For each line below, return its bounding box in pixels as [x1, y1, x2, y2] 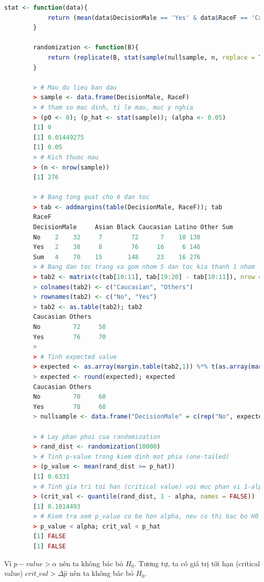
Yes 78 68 [33, 403, 106, 410]
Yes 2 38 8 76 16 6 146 [33, 243, 201, 251]
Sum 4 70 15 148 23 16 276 [33, 253, 201, 261]
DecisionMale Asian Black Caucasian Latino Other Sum [33, 224, 234, 231]
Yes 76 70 [33, 333, 106, 341]
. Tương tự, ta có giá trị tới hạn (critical [134, 558, 260, 568]
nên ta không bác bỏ [59, 558, 123, 568]
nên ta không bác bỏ [70, 568, 134, 578]
